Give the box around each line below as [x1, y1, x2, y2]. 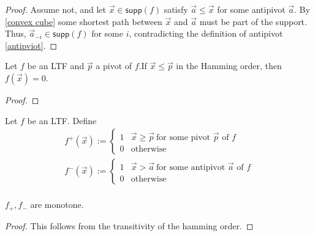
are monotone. [30, 198, 84, 211]
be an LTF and [27, 59, 85, 72]
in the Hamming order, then [176, 59, 282, 72]
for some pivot [156, 133, 211, 142]
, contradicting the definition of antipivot [129, 27, 283, 40]
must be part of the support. [199, 15, 307, 28]
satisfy [164, 3, 188, 15]
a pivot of [96, 59, 132, 72]
